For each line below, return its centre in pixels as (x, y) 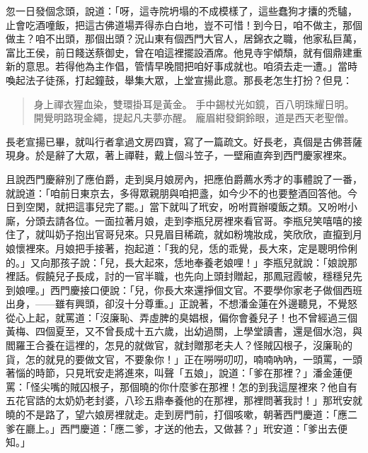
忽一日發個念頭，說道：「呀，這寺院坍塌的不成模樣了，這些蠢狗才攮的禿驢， (182, 11)
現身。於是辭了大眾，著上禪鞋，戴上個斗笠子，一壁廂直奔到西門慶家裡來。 (179, 155)
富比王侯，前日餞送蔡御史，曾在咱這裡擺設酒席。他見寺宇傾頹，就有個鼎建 (179, 52)
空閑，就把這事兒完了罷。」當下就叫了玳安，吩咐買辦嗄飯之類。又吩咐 (186, 207)
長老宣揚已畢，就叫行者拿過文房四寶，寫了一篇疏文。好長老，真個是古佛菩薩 (184, 141)
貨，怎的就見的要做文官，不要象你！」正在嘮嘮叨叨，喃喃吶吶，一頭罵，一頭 (184, 359)
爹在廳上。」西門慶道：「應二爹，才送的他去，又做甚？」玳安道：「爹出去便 (177, 428)
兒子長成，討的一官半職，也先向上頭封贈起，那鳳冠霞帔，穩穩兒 (203, 276)
